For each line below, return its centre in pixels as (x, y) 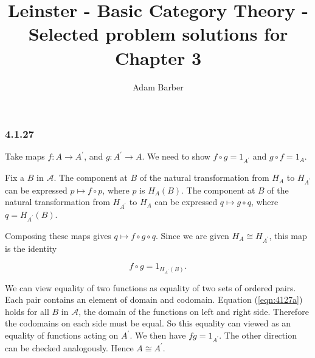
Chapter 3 (158, 57)
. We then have (158, 335)
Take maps (25, 156)
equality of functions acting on (62, 335)
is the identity (31, 248)
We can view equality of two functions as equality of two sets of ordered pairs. (151, 287)
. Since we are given (192, 235)
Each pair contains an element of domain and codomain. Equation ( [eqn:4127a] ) (154, 299)
